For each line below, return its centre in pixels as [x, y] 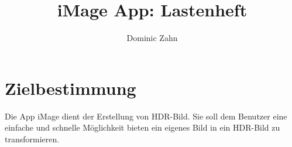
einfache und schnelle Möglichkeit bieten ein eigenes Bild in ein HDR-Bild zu [142, 127]
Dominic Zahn [152, 38]
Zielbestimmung [71, 88]
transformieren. [32, 139]
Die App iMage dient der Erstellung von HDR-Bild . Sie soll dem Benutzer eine [146, 116]
